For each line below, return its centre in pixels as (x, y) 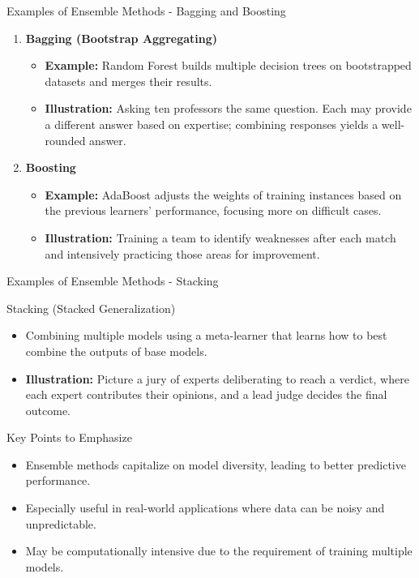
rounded (65, 140)
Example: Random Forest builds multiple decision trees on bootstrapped (228, 65)
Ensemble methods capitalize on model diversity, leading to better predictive (216, 464)
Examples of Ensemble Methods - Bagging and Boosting (146, 11)
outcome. (48, 410)
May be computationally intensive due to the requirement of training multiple (219, 551)
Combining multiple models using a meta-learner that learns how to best (206, 335)
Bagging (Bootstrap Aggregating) (122, 38)
